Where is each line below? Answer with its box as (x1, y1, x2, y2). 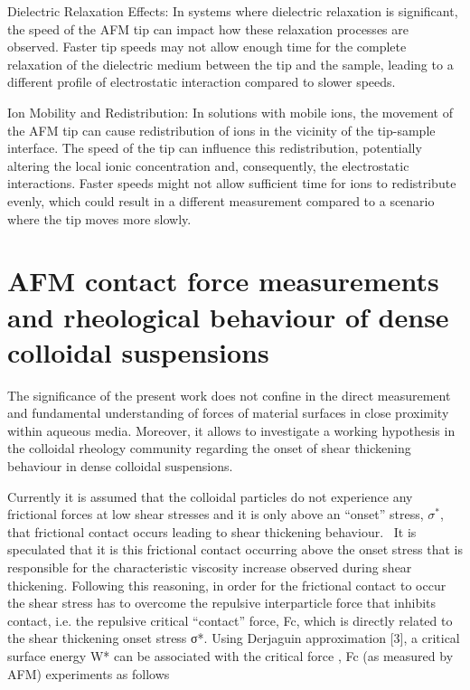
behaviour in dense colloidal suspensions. (7, 457, 233, 475)
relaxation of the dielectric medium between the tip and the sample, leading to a (7, 54, 454, 73)
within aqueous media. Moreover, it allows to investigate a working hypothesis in (7, 421, 456, 440)
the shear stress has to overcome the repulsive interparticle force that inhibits (7, 593, 437, 612)
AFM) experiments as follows (7, 664, 170, 683)
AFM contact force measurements (7, 262, 439, 299)
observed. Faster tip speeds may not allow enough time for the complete (7, 37, 407, 56)
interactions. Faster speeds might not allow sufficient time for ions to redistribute (7, 174, 456, 193)
